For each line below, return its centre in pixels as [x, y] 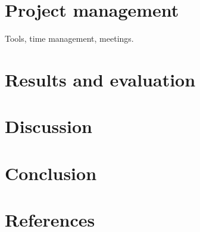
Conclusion [51, 173]
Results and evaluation [100, 79]
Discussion [49, 126]
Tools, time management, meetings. [69, 38]
